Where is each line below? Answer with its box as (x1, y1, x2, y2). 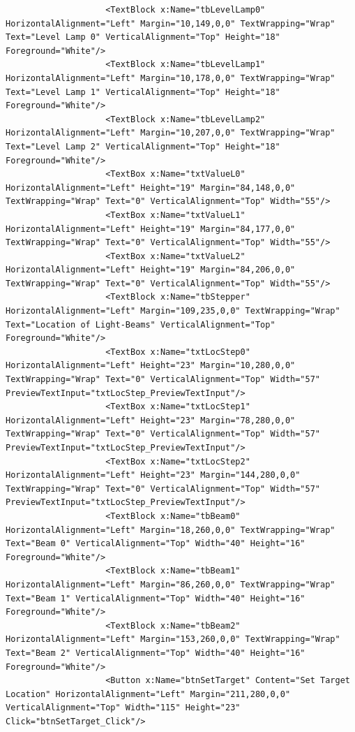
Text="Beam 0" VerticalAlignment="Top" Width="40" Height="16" (6, 539, 305, 549)
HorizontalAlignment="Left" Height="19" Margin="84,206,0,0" (6, 265, 296, 275)
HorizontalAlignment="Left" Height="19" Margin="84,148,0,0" (6, 182, 296, 193)
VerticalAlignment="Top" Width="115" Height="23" (6, 703, 241, 713)
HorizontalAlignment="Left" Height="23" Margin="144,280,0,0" (6, 470, 301, 481)
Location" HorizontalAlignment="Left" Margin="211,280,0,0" (6, 689, 291, 699)
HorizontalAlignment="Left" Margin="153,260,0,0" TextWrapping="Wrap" (6, 634, 340, 645)
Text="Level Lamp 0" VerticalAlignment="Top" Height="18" (6, 32, 280, 43)
